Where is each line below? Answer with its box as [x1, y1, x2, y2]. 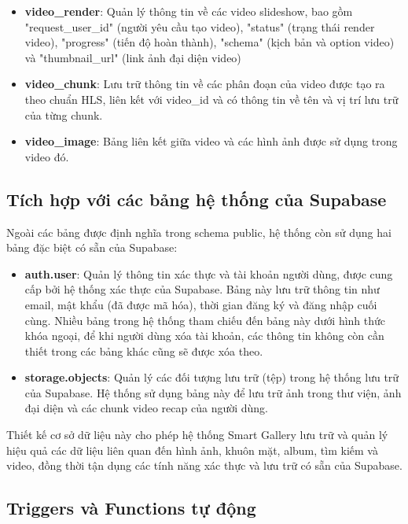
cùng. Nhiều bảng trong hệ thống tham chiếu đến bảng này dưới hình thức [24, 312, 386, 328]
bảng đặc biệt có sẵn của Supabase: [6, 239, 178, 256]
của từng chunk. [24, 106, 103, 123]
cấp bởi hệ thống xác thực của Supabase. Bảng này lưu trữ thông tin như [24, 281, 380, 297]
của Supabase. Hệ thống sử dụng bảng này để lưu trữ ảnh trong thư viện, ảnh [24, 384, 402, 400]
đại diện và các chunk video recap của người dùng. [24, 400, 269, 416]
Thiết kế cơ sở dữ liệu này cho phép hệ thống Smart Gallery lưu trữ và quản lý [6, 426, 388, 443]
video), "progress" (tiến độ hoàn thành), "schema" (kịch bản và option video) [24, 34, 395, 50]
